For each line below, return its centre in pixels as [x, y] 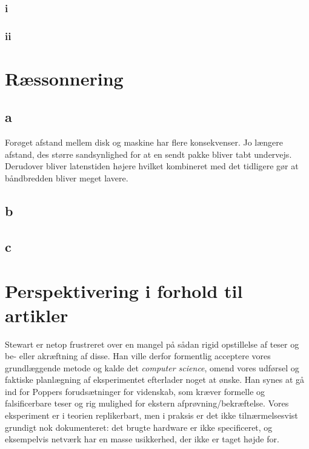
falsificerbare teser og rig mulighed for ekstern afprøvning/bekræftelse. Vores [147, 403]
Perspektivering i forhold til [124, 291]
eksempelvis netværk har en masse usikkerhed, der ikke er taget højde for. [142, 439]
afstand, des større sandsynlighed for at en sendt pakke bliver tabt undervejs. [148, 154]
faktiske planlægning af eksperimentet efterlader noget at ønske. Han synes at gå [154, 380]
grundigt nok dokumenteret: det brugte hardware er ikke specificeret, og [139, 427]
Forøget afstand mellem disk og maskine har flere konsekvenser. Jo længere [144, 142]
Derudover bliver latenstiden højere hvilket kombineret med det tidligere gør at [152, 166]
